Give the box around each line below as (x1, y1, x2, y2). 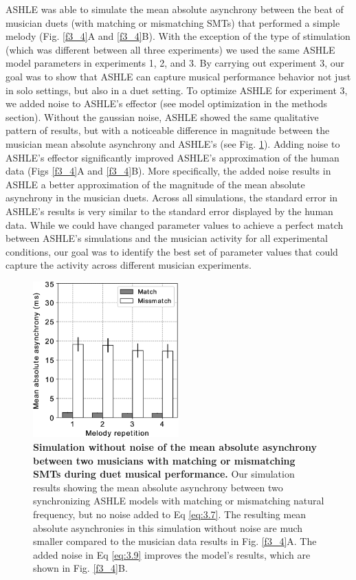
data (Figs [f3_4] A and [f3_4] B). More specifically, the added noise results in (5, 164, 331, 178)
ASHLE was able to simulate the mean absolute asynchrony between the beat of (5, 2, 344, 16)
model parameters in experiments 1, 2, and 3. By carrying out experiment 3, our (5, 56, 344, 70)
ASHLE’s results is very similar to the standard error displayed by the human (5, 203, 333, 218)
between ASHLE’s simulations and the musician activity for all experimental (5, 231, 328, 245)
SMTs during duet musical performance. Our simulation (33, 467, 295, 481)
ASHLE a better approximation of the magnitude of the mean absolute (5, 177, 305, 191)
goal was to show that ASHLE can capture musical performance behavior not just (5, 69, 351, 83)
